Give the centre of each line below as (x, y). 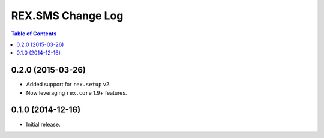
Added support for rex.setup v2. (68, 85)
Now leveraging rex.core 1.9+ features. (76, 92)
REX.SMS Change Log (67, 16)
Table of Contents (34, 34)
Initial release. (43, 124)
